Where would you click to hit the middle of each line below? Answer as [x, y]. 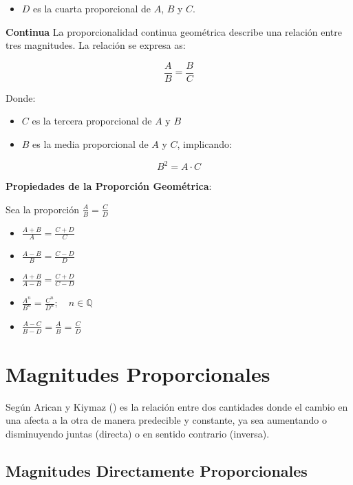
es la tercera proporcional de [92, 121]
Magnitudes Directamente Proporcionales [157, 471]
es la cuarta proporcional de [92, 8]
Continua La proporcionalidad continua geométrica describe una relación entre [174, 31]
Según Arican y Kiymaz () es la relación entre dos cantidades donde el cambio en [177, 406]
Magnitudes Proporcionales [138, 373]
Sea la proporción [43, 209]
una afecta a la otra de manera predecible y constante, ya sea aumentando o [166, 420]
